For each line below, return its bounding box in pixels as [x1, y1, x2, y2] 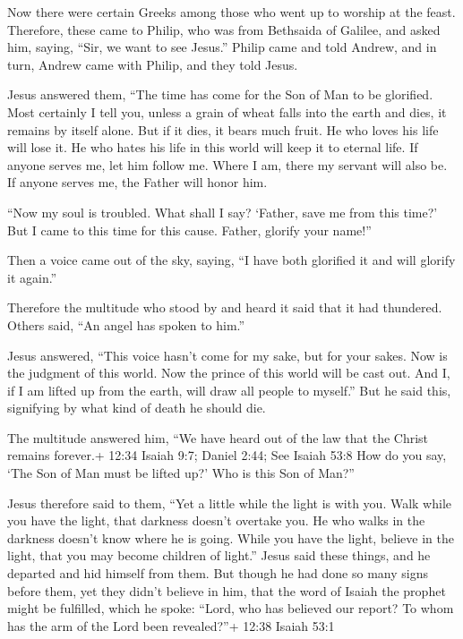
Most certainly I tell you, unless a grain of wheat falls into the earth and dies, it [7, 102, 447, 121]
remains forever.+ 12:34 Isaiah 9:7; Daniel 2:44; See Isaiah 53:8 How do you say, [7, 446, 447, 464]
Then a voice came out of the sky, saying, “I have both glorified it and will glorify [7, 251, 456, 269]
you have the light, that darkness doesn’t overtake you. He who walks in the [7, 511, 425, 530]
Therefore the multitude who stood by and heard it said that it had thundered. [7, 298, 442, 317]
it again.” [7, 268, 57, 286]
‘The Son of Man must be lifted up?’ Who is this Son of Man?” [7, 464, 355, 482]
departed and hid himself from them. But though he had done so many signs [7, 564, 428, 583]
